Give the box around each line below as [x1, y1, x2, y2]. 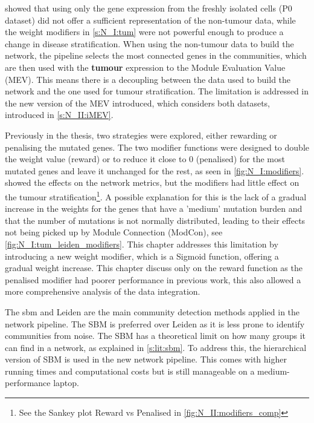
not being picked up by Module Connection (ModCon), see [5, 226, 223, 238]
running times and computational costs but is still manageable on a [5, 364, 255, 377]
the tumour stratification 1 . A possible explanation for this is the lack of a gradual [5, 188, 307, 203]
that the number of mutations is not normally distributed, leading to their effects [5, 214, 306, 226]
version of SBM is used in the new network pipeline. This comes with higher [5, 353, 287, 366]
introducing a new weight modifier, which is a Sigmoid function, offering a [5, 249, 279, 262]
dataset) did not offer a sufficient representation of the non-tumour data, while [5, 13, 296, 26]
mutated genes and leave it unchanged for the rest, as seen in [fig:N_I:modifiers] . [5, 164, 304, 177]
